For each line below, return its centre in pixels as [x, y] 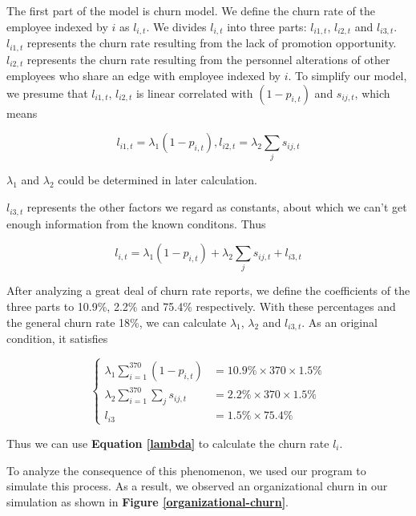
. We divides [176, 26]
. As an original [339, 322]
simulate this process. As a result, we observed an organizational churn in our [197, 486]
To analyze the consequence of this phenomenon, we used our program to [186, 470]
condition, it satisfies [57, 339]
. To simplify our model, [347, 75]
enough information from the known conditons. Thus [136, 223]
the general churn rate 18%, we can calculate [117, 322]
